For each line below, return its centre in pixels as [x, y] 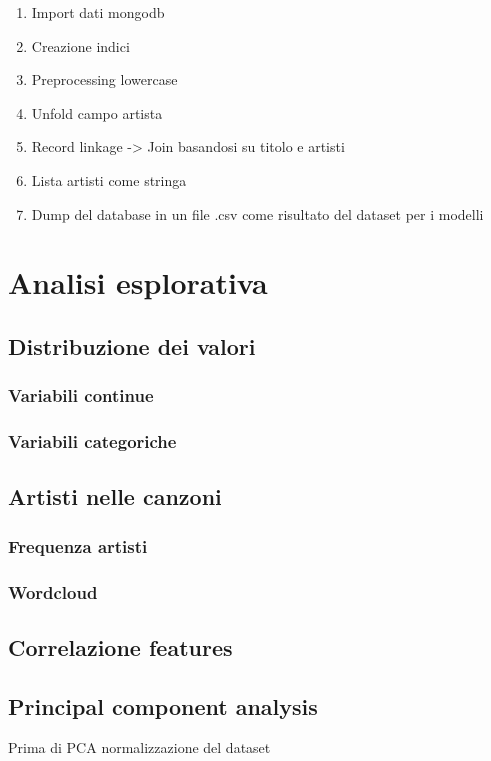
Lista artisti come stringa [109, 179]
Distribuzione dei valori [132, 345]
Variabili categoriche [92, 441]
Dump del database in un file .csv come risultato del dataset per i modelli [257, 213]
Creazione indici [80, 45]
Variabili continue [81, 395]
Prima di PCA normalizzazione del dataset [139, 747]
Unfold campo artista [97, 112]
